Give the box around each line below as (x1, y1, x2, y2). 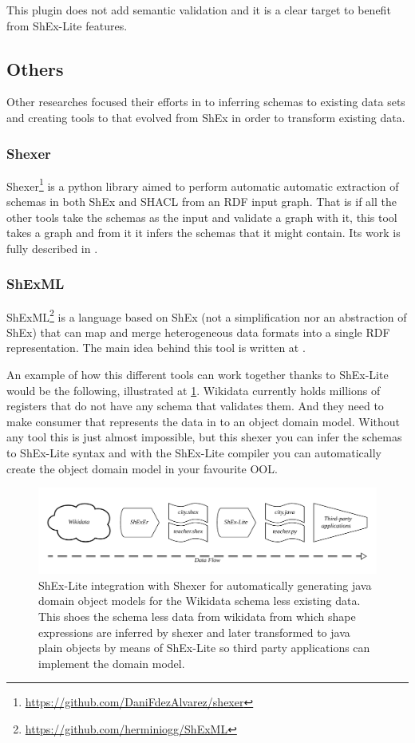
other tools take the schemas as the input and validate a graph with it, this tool (6, 208, 397, 225)
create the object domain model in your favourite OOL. (6, 460, 278, 476)
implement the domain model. (38, 654, 185, 671)
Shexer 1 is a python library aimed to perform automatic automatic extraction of (6, 175, 399, 194)
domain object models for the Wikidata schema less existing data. (38, 592, 361, 609)
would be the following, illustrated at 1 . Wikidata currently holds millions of (6, 381, 381, 398)
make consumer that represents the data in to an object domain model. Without (6, 413, 401, 429)
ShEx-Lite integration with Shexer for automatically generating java (38, 576, 372, 593)
